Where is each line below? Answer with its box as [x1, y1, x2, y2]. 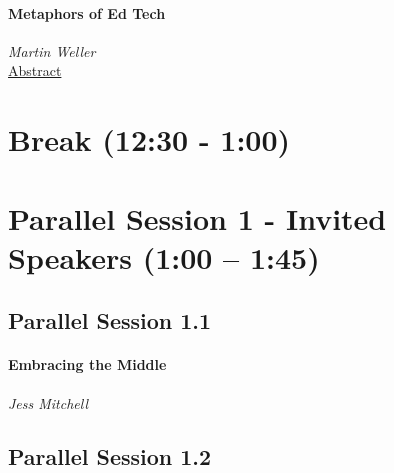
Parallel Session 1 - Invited [8, 197, 387, 238]
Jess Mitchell [8, 392, 89, 413]
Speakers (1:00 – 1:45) [8, 236, 320, 277]
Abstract [8, 60, 62, 81]
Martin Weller [8, 40, 96, 61]
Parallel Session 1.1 [8, 305, 212, 336]
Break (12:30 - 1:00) [8, 119, 291, 160]
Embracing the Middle [8, 354, 167, 375]
